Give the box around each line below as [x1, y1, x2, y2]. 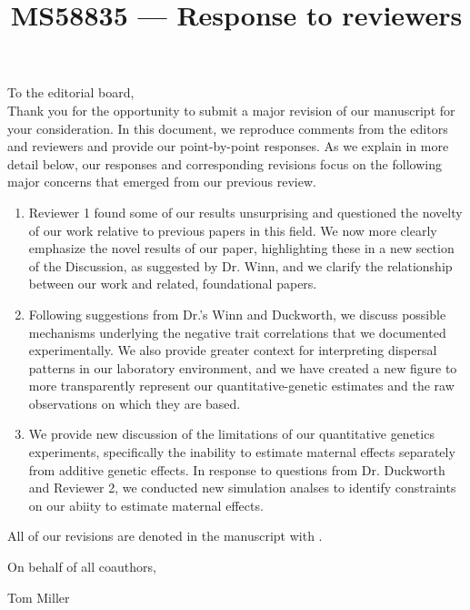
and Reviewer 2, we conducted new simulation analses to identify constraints [28, 478, 456, 497]
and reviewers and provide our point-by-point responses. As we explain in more [7, 137, 449, 156]
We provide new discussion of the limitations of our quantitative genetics [28, 424, 435, 443]
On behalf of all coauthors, [7, 557, 156, 576]
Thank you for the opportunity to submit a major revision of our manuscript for [7, 100, 455, 119]
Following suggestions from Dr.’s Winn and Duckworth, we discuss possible [28, 304, 446, 323]
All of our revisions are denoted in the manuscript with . [7, 526, 323, 545]
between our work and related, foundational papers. [28, 274, 317, 293]
